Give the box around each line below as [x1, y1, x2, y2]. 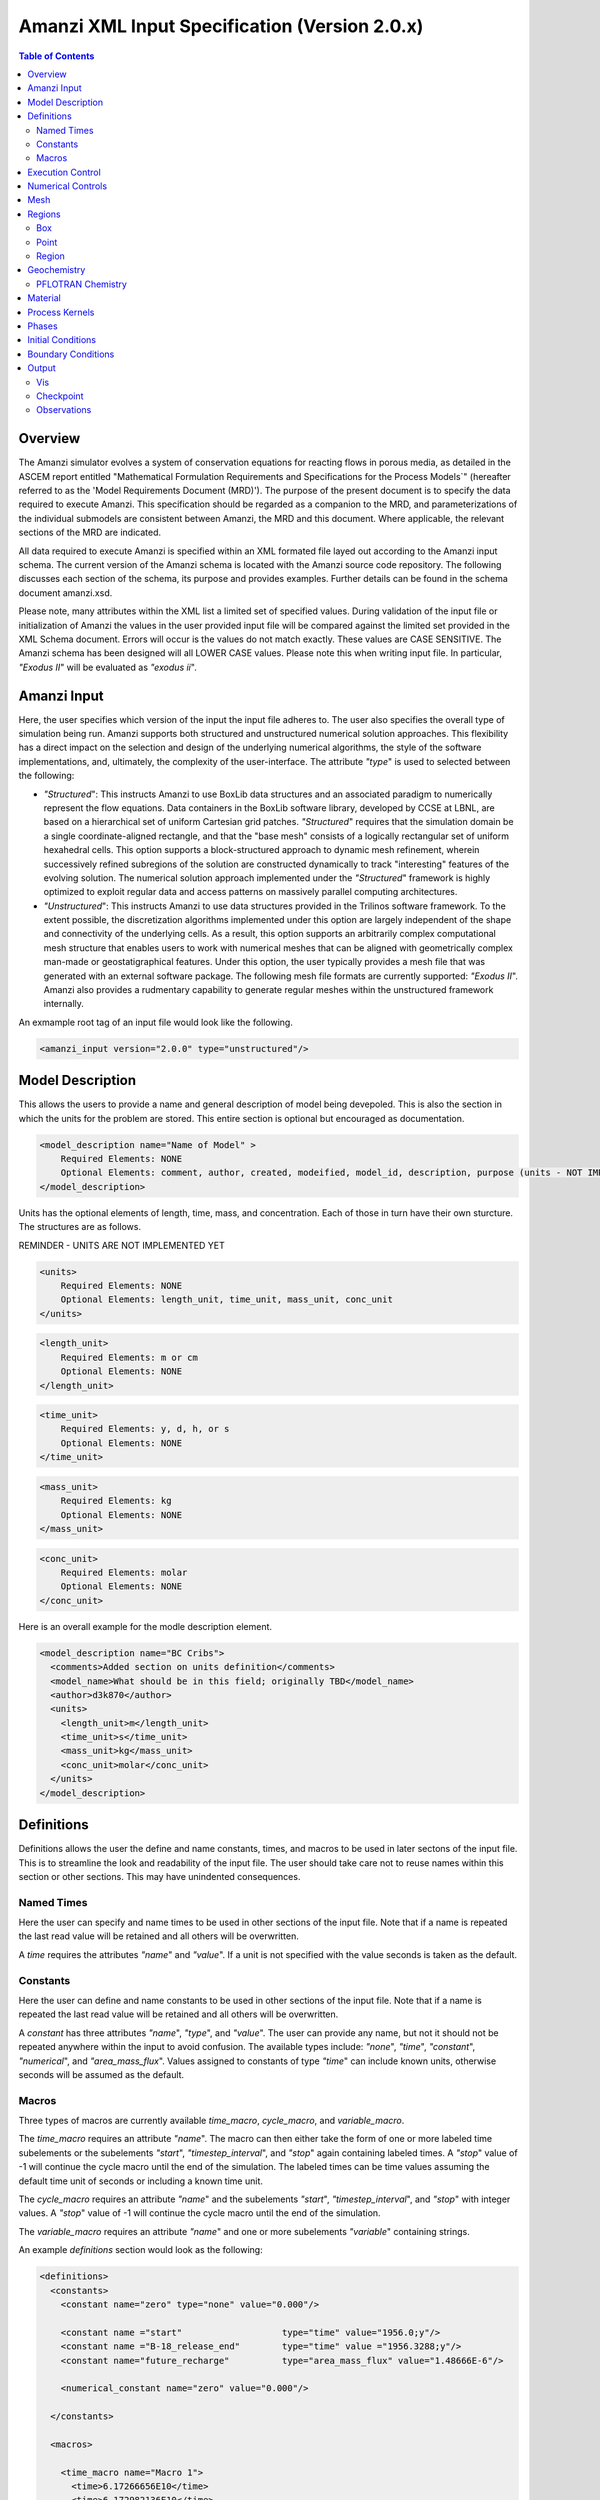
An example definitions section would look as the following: [18, 2244, 264, 2256]
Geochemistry [27, 264, 86, 276]
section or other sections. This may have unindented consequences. [18, 1870, 301, 1882]
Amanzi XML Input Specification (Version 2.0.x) [18, 15, 424, 37]
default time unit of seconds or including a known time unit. [18, 2175, 264, 2187]
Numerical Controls [27, 180, 108, 192]
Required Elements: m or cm [60, 1351, 199, 1363]
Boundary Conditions [27, 348, 115, 360]
